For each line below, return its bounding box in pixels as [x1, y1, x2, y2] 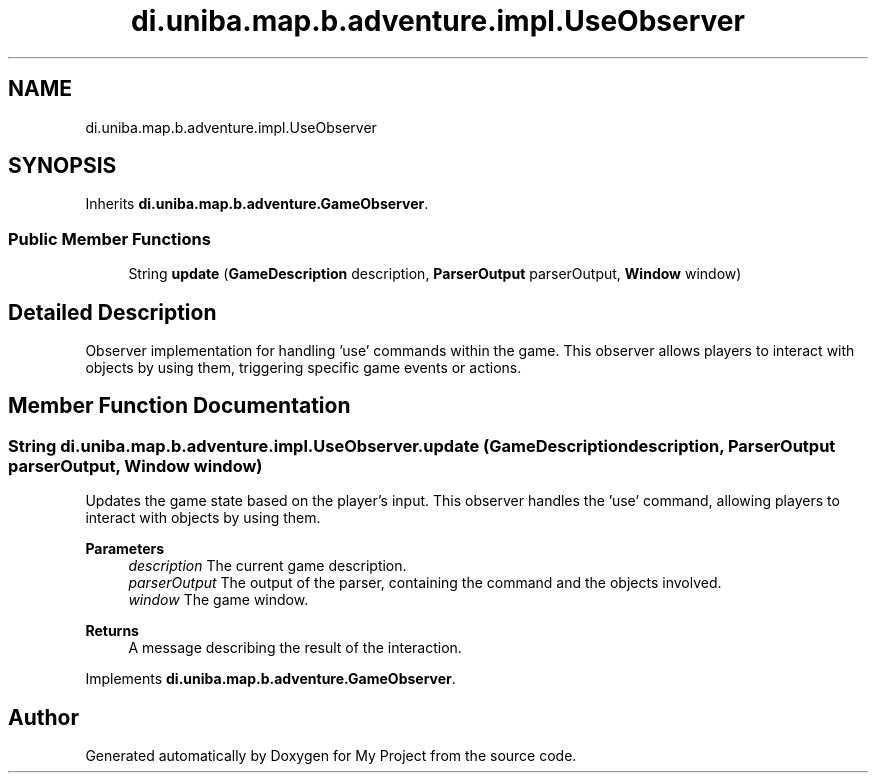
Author [8, 704, 79, 730]
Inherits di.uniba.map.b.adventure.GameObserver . [85, 195, 429, 213]
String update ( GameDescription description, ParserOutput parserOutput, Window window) [128, 265, 742, 283]
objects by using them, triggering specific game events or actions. [85, 359, 522, 377]
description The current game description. [128, 557, 407, 575]
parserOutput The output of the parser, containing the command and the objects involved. [128, 574, 722, 592]
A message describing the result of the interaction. [128, 639, 462, 657]
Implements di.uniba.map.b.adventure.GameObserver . [85, 670, 456, 688]
